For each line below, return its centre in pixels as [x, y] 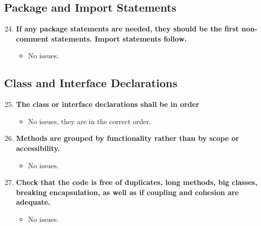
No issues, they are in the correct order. [90, 121]
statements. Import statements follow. [119, 38]
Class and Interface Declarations [91, 83]
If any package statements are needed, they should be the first [127, 29]
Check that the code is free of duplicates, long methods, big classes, [137, 182]
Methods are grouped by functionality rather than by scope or [127, 138]
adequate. [33, 202]
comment [32, 38]
